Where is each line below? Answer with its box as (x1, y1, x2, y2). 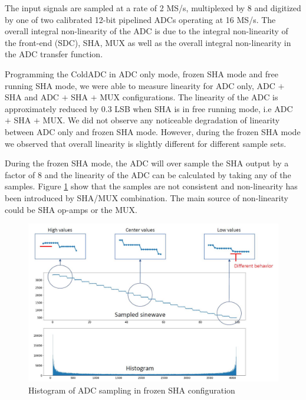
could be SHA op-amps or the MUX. (5, 203, 137, 215)
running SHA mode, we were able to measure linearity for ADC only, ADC (5, 79, 275, 91)
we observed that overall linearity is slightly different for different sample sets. (5, 137, 287, 149)
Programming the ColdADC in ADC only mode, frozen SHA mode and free (5, 67, 278, 80)
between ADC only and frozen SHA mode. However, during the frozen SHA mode (5, 125, 301, 137)
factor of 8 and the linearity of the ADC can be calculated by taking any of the (5, 168, 291, 181)
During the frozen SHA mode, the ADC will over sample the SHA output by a (5, 157, 289, 169)
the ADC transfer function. (5, 48, 103, 60)
